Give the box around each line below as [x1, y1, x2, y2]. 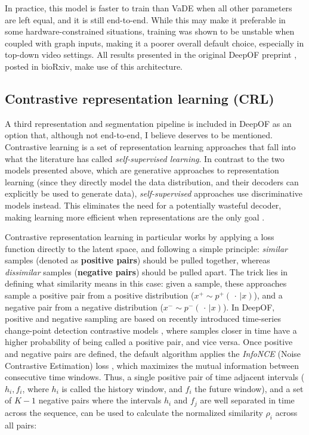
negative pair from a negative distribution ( [5, 300, 163, 313]
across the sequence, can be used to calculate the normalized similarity [5, 406, 263, 418]
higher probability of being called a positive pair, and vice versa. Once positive [5, 335, 293, 348]
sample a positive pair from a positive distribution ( [5, 289, 194, 302]
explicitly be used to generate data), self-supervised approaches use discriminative [5, 187, 303, 200]
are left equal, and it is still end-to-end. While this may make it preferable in [5, 13, 286, 26]
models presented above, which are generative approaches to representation [5, 164, 279, 176]
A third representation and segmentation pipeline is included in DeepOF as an [5, 117, 292, 129]
